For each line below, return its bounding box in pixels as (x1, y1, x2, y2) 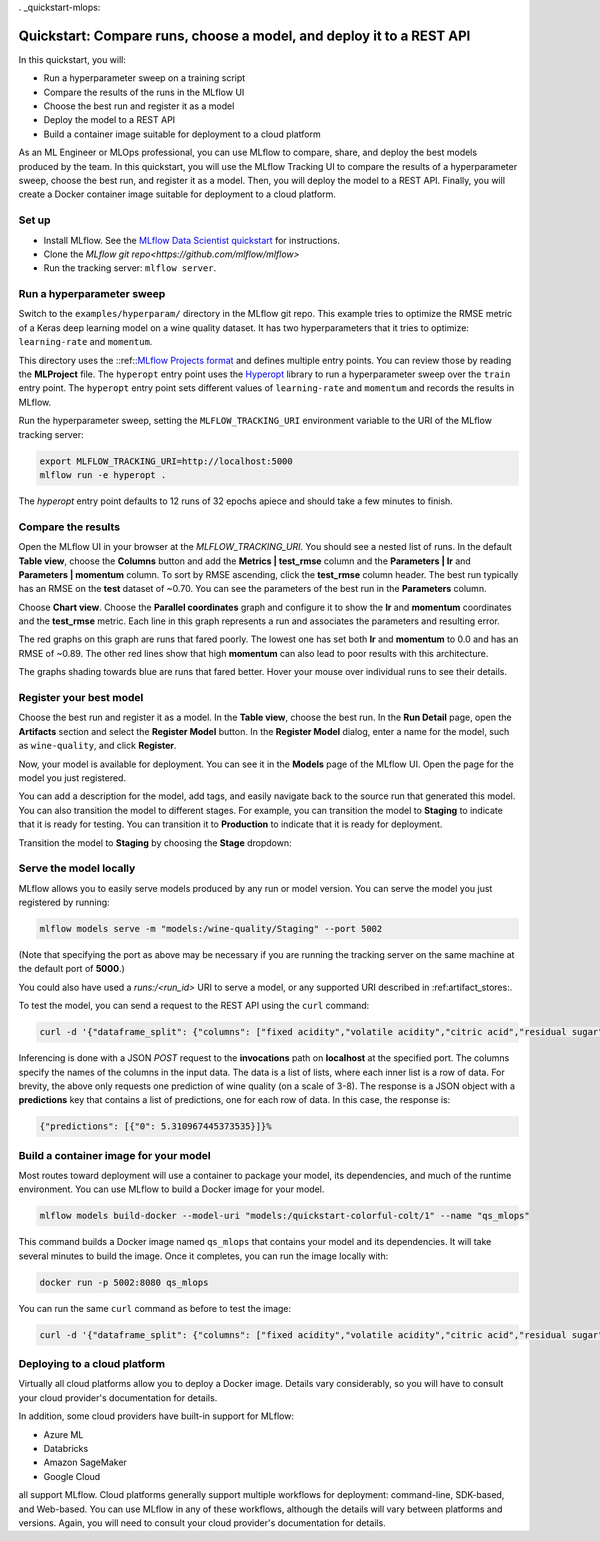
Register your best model (18, 691, 144, 704)
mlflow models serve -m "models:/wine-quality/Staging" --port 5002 (39, 923, 383, 935)
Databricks (43, 1443, 89, 1455)
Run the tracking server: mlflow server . (43, 262, 217, 274)
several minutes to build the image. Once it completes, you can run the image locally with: (18, 1250, 389, 1262)
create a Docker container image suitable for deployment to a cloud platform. (18, 188, 337, 200)
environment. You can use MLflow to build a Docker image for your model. (18, 1183, 325, 1195)
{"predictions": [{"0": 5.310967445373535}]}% (39, 1121, 272, 1132)
